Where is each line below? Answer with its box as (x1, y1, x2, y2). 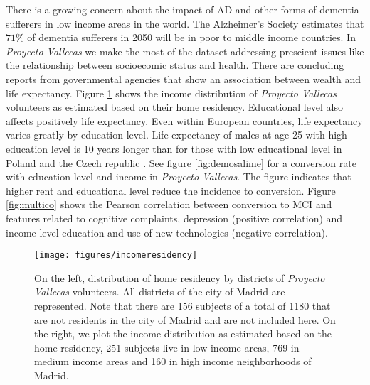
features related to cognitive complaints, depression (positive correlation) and (6, 210, 343, 225)
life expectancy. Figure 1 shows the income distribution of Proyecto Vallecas (6, 85, 337, 100)
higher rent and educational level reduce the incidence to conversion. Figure (6, 183, 336, 197)
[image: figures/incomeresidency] (34, 250, 198, 261)
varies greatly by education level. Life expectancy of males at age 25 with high (6, 127, 347, 142)
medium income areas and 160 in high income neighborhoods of (34, 354, 312, 369)
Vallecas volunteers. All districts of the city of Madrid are (34, 284, 285, 299)
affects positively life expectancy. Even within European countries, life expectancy (6, 113, 363, 128)
